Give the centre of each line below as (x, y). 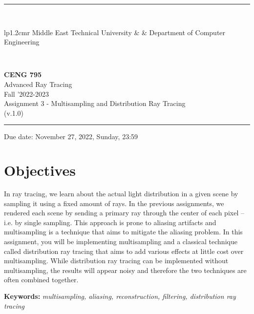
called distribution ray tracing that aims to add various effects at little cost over (124, 251)
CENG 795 (23, 74)
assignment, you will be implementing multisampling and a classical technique (121, 241)
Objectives (40, 170)
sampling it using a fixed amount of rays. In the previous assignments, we (114, 203)
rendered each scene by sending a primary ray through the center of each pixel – (124, 213)
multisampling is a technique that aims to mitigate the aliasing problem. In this (123, 232)
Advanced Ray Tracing (38, 84)
